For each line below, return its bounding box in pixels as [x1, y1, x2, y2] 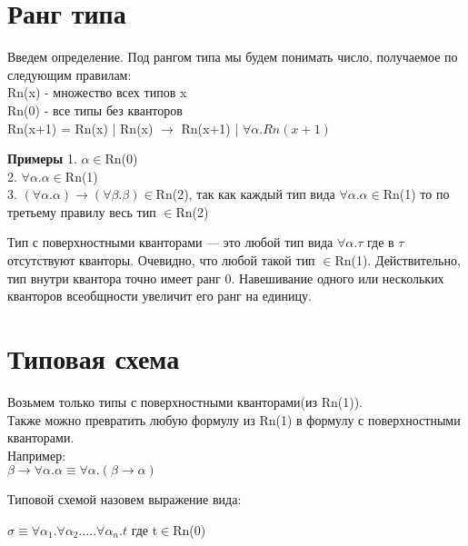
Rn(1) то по [383, 184, 450, 204]
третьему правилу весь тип [7, 202, 156, 221]
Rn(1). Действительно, [334, 251, 461, 270]
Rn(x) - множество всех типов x [7, 83, 187, 102]
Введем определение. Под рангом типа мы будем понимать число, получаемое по [7, 47, 458, 66]
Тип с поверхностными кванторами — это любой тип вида [7, 233, 334, 252]
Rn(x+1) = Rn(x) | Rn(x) [7, 118, 154, 137]
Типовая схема [7, 340, 180, 377]
